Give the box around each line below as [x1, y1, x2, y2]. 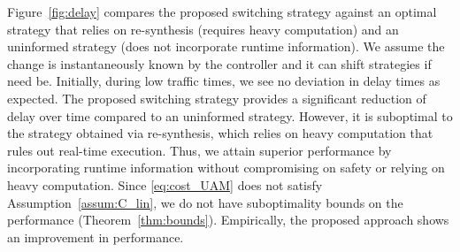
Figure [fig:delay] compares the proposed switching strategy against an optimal [7, 3, 437, 20]
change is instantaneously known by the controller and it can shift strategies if [7, 54, 432, 73]
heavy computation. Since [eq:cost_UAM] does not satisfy [7, 175, 323, 194]
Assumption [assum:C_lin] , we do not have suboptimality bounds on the [7, 193, 403, 211]
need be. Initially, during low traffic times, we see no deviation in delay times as [7, 72, 441, 90]
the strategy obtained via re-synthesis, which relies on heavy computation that [7, 124, 433, 142]
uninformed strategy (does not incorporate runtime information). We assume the [7, 37, 445, 56]
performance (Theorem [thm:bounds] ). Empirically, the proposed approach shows [7, 210, 449, 229]
